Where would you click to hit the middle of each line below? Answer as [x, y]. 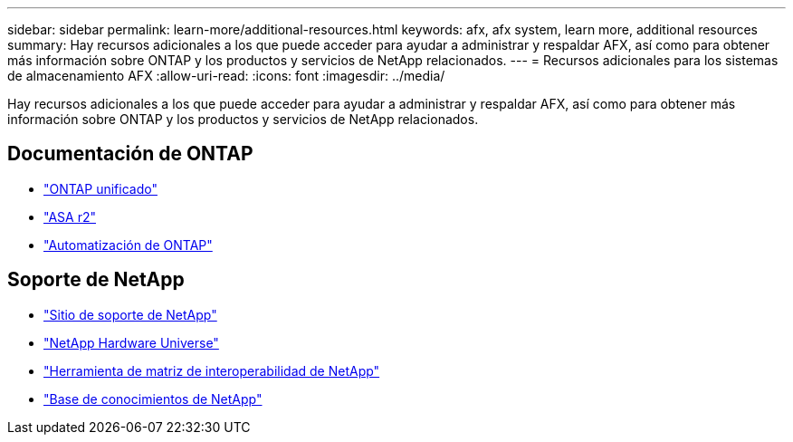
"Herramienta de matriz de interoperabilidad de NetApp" [212, 370]
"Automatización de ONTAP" [128, 245]
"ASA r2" [70, 216]
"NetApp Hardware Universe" [131, 342]
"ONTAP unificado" [100, 188]
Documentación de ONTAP [130, 154]
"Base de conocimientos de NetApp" [153, 399]
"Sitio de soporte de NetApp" [130, 314]
